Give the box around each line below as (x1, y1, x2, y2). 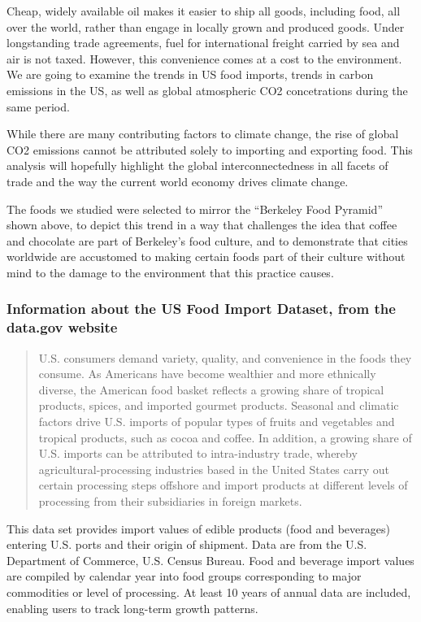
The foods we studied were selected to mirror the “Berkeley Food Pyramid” (7, 200, 384, 217)
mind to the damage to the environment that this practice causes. (7, 263, 334, 281)
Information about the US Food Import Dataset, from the (7, 298, 396, 319)
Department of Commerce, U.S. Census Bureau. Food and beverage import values (7, 551, 414, 568)
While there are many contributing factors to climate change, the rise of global (7, 125, 399, 142)
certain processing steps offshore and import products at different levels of (38, 476, 408, 494)
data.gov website (7, 317, 118, 337)
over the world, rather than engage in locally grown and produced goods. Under (7, 18, 405, 35)
